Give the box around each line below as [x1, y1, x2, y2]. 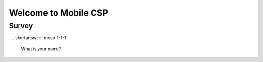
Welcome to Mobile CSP [9, 7, 108, 18]
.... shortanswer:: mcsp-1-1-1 [9, 35, 67, 41]
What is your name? [21, 46, 61, 52]
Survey [9, 21, 33, 30]
